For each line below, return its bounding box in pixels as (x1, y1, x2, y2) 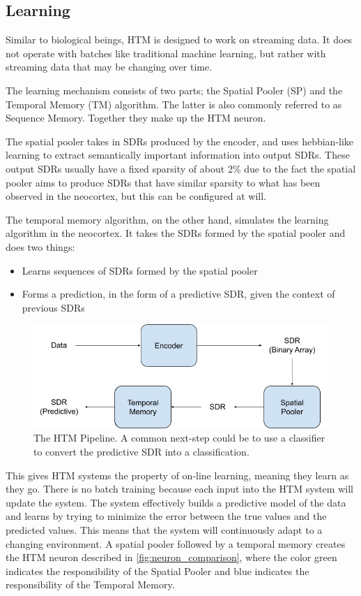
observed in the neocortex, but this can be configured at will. (6, 189, 267, 203)
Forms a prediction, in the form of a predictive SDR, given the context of (22, 286, 335, 301)
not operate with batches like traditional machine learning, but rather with (6, 45, 326, 60)
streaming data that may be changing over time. (6, 59, 213, 74)
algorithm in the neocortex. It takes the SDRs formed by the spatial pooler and (6, 226, 346, 240)
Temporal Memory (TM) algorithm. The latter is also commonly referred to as (6, 96, 342, 111)
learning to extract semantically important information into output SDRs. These (6, 147, 350, 162)
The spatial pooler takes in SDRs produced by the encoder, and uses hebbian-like (6, 133, 354, 148)
